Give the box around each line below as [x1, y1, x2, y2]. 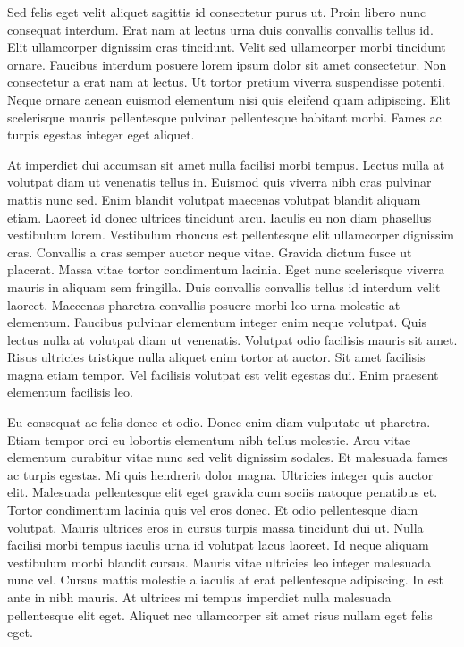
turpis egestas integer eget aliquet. [7, 125, 195, 144]
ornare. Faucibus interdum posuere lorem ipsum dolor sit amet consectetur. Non [7, 55, 447, 73]
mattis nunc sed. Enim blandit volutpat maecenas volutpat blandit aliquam [7, 189, 421, 208]
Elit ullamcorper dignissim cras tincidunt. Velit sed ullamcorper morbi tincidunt [7, 38, 446, 56]
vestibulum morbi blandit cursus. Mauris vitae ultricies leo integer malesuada [7, 552, 431, 571]
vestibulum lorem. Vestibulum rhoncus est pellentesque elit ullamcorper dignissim [7, 225, 455, 244]
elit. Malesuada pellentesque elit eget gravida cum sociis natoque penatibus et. [7, 483, 438, 501]
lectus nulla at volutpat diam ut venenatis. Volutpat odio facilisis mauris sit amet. [7, 330, 458, 349]
